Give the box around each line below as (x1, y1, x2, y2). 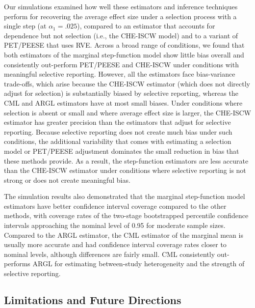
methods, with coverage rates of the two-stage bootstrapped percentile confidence (4, 210, 249, 221)
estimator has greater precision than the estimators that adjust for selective (4, 117, 231, 127)
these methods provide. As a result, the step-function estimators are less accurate (4, 155, 249, 166)
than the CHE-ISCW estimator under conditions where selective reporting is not (4, 165, 246, 175)
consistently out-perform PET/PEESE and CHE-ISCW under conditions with (4, 59, 239, 69)
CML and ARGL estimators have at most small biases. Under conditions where (4, 97, 243, 108)
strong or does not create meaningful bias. (4, 174, 130, 185)
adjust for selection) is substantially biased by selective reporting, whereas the (4, 88, 238, 98)
